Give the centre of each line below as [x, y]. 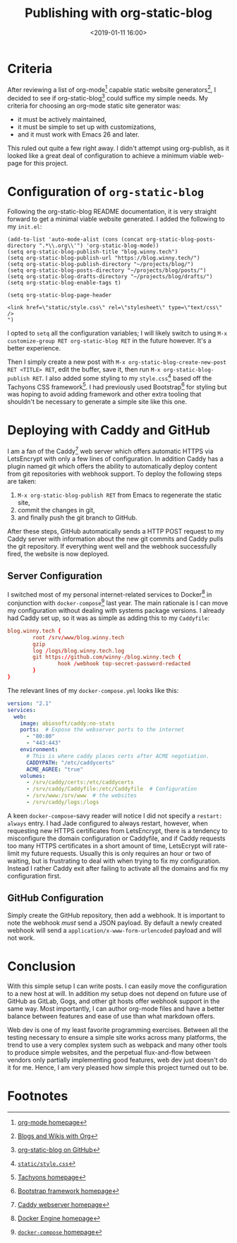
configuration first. [34, 876]
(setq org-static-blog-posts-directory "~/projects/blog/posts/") [107, 270]
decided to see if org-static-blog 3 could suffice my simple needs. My [108, 97]
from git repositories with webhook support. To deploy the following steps [115, 474]
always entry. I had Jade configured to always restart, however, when [108, 823]
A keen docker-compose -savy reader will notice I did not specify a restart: [115, 815]
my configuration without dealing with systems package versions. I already [116, 610]
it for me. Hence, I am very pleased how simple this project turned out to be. [118, 1067]
